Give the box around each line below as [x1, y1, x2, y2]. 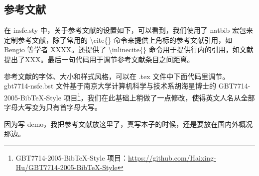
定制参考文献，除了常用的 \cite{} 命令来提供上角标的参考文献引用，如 [4, 34, 233, 45]
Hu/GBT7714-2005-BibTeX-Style [15, 162, 118, 173]
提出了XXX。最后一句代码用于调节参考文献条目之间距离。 [4, 54, 194, 64]
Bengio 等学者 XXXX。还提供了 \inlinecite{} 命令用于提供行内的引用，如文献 [4, 44, 254, 55]
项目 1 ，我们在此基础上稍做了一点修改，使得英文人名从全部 [63, 90, 255, 102]
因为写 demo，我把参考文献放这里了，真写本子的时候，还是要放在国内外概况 [4, 118, 253, 129]
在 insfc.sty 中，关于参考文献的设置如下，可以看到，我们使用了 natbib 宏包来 [4, 25, 253, 35]
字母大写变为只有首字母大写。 [4, 102, 102, 112]
